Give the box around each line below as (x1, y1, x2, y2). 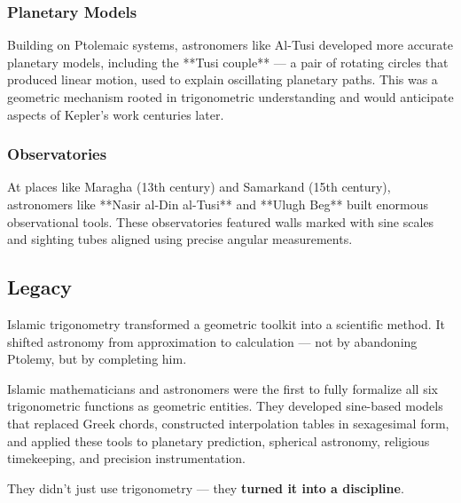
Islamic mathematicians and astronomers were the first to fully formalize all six (7, 379, 438, 397)
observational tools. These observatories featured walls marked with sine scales (7, 212, 434, 231)
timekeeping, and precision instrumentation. (7, 449, 246, 468)
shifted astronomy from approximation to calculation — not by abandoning (7, 332, 418, 350)
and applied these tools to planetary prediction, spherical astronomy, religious (7, 431, 430, 450)
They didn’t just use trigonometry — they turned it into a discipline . (7, 478, 404, 497)
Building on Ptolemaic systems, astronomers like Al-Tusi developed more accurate (7, 35, 454, 54)
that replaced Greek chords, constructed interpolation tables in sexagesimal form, (7, 413, 449, 432)
